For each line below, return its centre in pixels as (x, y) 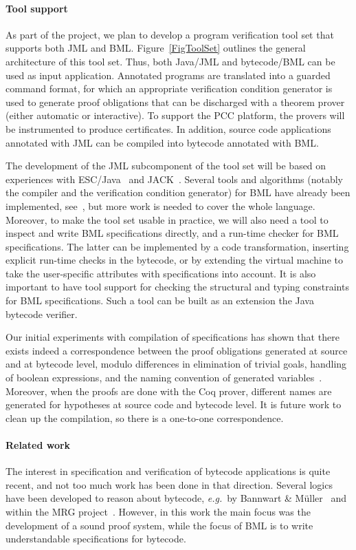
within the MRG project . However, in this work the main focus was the (158, 511)
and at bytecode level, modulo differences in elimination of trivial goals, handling (176, 364)
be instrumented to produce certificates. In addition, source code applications (168, 128)
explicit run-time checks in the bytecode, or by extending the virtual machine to (174, 260)
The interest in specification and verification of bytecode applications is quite (168, 471)
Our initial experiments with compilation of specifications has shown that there (173, 337)
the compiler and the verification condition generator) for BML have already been (178, 192)
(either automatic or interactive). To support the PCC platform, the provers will (175, 115)
